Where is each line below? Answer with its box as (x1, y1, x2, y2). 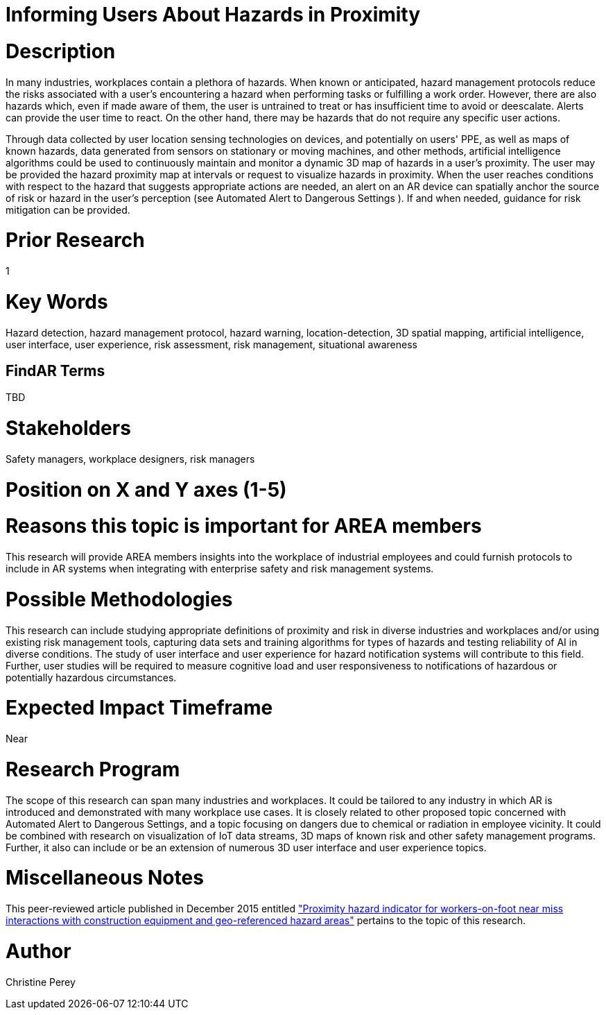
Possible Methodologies (6, 587, 233, 611)
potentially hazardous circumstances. (6, 671, 177, 683)
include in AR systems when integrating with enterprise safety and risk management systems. (6, 563, 434, 575)
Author (6, 939, 71, 963)
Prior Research (6, 228, 145, 253)
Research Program (6, 757, 180, 781)
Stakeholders (6, 416, 131, 441)
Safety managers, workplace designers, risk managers (6, 452, 255, 465)
